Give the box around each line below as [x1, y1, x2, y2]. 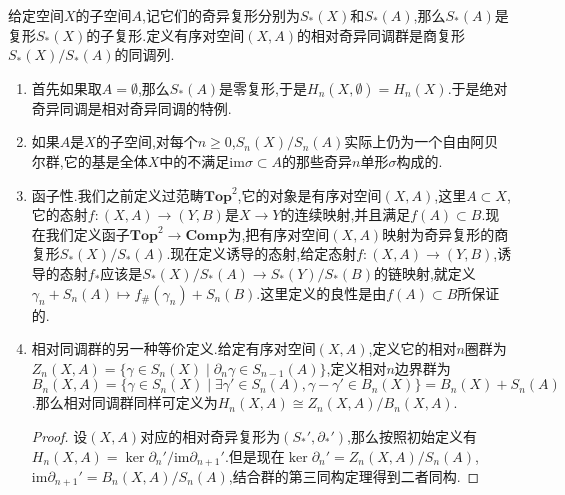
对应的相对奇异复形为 [140, 425, 281, 446]
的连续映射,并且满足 [280, 204, 411, 225]
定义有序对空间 [146, 24, 245, 45]
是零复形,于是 [219, 77, 308, 98]
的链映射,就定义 [373, 262, 476, 283]
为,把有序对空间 [227, 223, 330, 244]
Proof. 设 [31, 425, 88, 446]
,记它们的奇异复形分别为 [142, 5, 300, 25]
